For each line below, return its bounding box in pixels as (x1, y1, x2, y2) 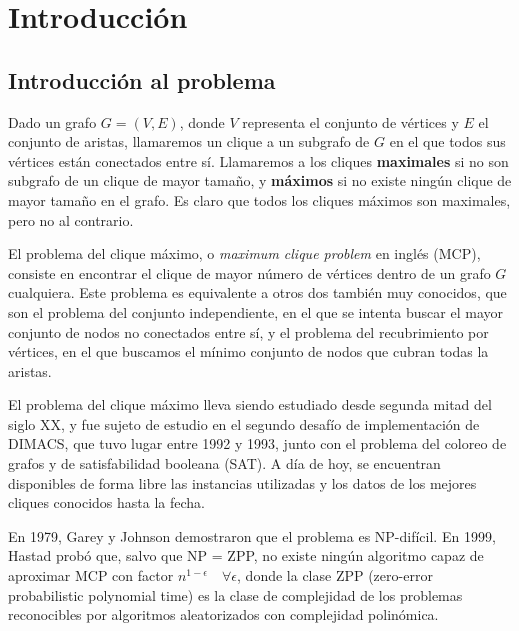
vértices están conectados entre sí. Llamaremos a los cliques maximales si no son (8, 150, 509, 171)
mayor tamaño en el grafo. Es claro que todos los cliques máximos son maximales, (8, 189, 511, 210)
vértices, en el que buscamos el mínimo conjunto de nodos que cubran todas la (8, 341, 489, 362)
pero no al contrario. (8, 209, 134, 230)
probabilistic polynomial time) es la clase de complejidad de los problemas (8, 584, 463, 605)
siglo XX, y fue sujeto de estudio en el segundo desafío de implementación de (8, 413, 480, 434)
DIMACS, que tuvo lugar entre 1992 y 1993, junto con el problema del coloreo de (8, 433, 507, 454)
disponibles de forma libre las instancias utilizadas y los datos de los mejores (8, 472, 477, 493)
